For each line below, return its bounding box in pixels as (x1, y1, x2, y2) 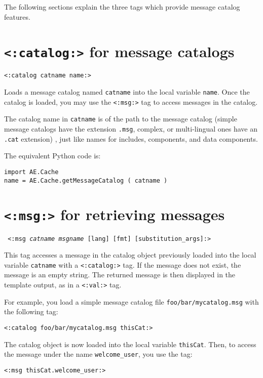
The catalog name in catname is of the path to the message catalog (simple (4, 113, 237, 124)
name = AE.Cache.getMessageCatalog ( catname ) (4, 177, 168, 184)
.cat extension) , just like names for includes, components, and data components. (4, 133, 258, 144)
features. (4, 11, 30, 22)
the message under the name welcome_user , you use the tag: (4, 349, 193, 359)
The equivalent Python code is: (4, 150, 101, 161)
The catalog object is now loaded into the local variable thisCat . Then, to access (4, 339, 256, 349)
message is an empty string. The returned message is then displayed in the (4, 269, 236, 280)
